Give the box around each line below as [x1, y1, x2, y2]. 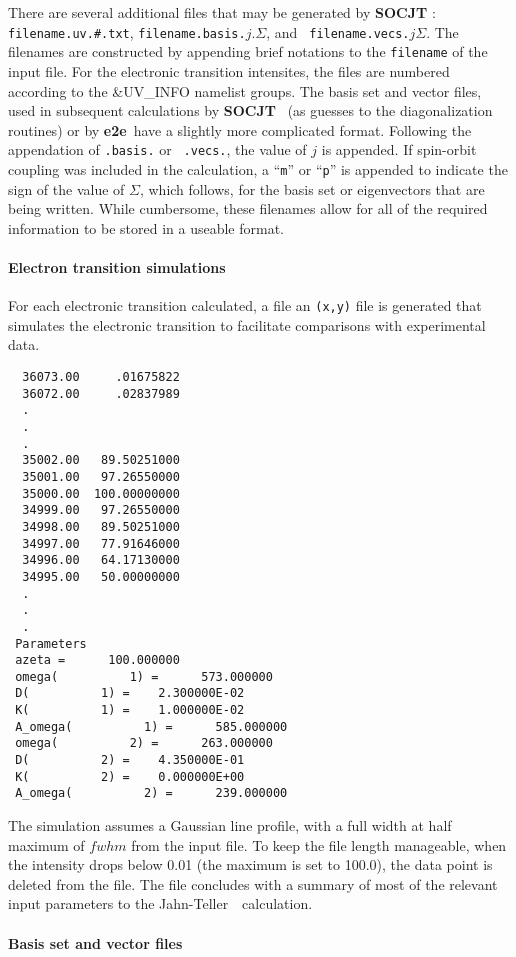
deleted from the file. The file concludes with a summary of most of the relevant [8, 873, 498, 894]
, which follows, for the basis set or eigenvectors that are [139, 178, 485, 199]
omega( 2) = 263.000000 [15, 736, 273, 751]
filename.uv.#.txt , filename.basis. [8, 21, 246, 42]
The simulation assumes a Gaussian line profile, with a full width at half [8, 815, 452, 836]
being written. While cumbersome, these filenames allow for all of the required [8, 198, 488, 219]
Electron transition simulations [8, 256, 226, 277]
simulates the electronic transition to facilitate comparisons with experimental [8, 314, 486, 335]
